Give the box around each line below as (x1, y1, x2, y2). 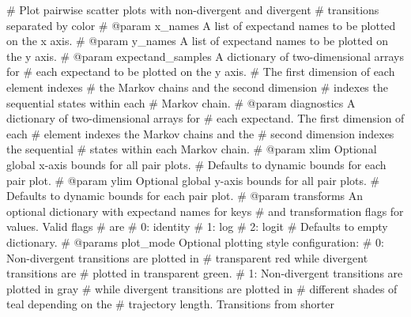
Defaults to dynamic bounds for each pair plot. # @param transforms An (6, 187, 364, 204)
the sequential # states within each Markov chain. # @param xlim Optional (6, 141, 377, 157)
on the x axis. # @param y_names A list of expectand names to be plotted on (6, 32, 388, 49)
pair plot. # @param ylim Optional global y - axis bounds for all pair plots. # (6, 172, 380, 188)
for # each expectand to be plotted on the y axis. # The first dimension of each (6, 63, 395, 80)
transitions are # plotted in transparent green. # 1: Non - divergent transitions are (6, 265, 403, 281)
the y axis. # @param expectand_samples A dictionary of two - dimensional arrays (6, 47, 405, 64)
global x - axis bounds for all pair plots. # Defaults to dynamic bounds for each (6, 156, 386, 172)
